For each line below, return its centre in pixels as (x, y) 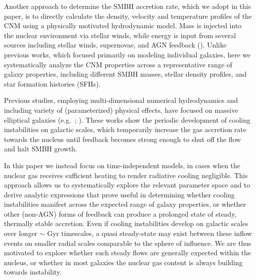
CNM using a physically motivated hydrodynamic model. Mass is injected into (123, 25)
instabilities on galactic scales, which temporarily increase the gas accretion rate (125, 129)
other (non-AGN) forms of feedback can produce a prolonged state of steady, (120, 213)
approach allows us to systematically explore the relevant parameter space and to (127, 185)
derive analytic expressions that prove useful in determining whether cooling (119, 194)
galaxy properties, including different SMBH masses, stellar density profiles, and (125, 74)
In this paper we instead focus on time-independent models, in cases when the (122, 165)
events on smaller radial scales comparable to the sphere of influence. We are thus (128, 243)
